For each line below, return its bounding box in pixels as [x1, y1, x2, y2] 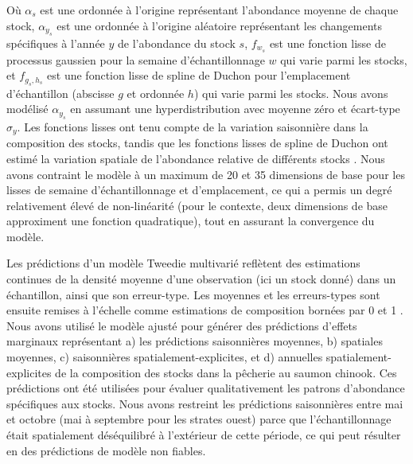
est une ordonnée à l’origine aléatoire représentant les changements [56, 17, 382, 33]
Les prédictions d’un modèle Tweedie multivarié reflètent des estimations [6, 255, 360, 271]
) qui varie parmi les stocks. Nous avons [193, 84, 388, 101]
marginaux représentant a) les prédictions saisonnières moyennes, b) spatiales [6, 333, 383, 349]
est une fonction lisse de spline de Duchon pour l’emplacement [47, 67, 351, 84]
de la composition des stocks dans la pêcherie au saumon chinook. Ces [55, 364, 397, 380]
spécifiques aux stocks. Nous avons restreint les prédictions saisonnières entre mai [6, 395, 403, 411]
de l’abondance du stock [118, 35, 236, 51]
